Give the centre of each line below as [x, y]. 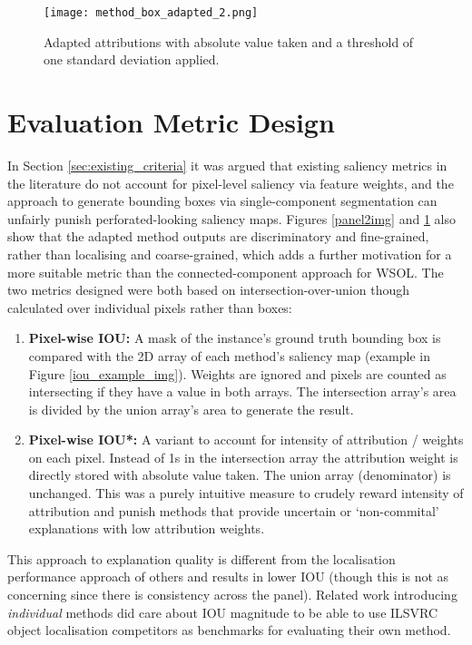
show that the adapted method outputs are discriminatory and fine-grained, [218, 236]
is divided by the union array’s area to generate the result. [191, 409]
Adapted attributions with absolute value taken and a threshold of [229, 41]
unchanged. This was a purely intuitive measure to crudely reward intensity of [246, 493]
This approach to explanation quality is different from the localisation [202, 558]
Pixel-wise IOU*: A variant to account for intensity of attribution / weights [246, 440]
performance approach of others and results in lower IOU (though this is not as [228, 577]
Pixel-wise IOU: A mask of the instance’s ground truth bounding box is [235, 338]
